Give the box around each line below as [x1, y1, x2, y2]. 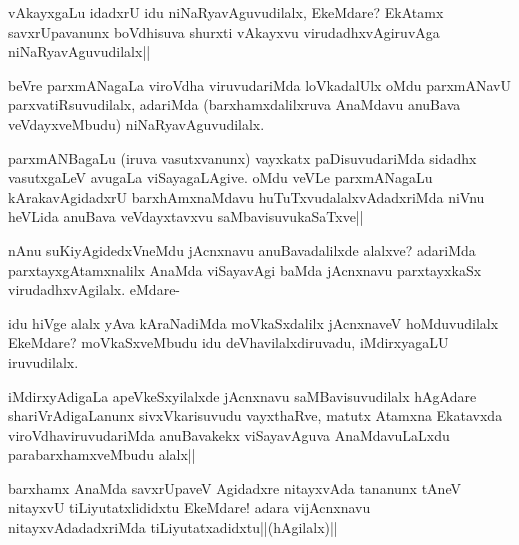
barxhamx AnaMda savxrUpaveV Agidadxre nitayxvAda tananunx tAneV [8, 477, 461, 498]
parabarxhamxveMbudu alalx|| [8, 444, 196, 465]
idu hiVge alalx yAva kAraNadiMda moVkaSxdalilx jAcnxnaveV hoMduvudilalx [8, 312, 499, 333]
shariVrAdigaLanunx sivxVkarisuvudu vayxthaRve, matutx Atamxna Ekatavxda [8, 405, 503, 426]
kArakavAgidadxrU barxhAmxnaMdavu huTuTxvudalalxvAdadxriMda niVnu [8, 186, 485, 207]
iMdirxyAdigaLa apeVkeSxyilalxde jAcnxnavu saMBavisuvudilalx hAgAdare [8, 385, 477, 406]
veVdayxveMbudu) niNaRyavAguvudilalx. [8, 113, 265, 134]
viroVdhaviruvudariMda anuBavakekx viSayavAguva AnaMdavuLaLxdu [8, 424, 450, 445]
